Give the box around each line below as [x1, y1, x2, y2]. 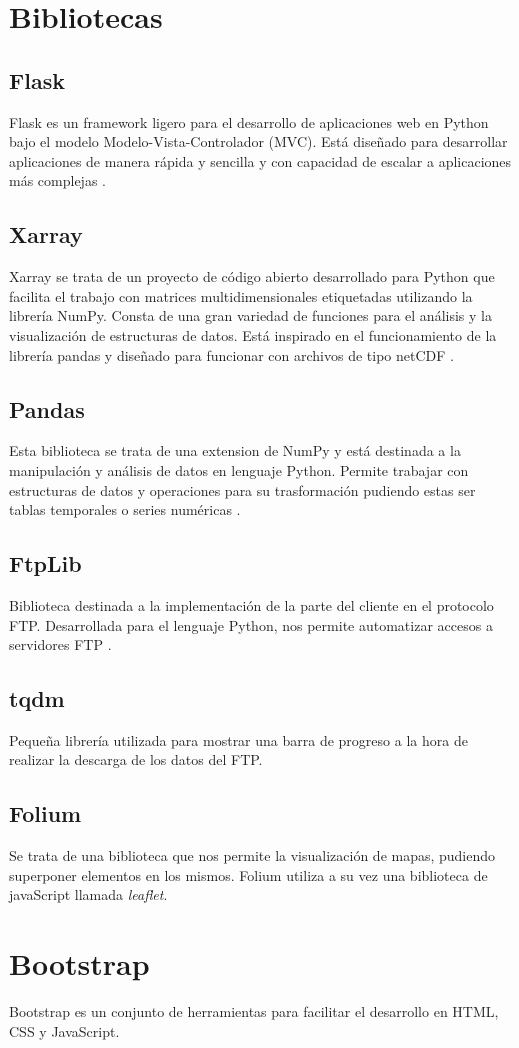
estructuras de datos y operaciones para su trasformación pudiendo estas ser [9, 479, 476, 500]
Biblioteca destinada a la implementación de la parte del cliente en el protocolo [9, 594, 494, 615]
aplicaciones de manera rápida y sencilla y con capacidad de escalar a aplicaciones [9, 150, 512, 171]
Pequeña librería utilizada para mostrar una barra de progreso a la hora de [9, 729, 468, 750]
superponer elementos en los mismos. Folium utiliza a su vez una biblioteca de [9, 864, 488, 885]
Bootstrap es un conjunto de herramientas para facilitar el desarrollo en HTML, [9, 1001, 499, 1022]
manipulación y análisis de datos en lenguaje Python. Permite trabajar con [9, 459, 469, 480]
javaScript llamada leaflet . [9, 884, 168, 905]
